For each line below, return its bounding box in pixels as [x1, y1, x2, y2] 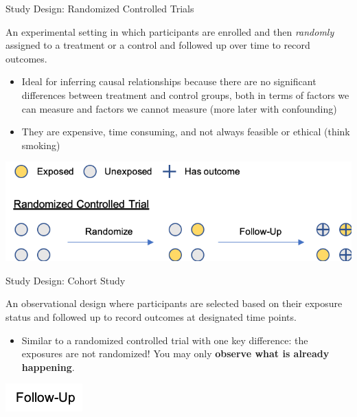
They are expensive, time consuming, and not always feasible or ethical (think [21, 124, 350, 139]
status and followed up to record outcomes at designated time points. [5, 309, 297, 324]
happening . [21, 359, 75, 374]
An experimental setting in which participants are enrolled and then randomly [5, 24, 334, 38]
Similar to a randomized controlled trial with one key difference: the [21, 333, 308, 347]
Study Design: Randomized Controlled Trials [5, 1, 194, 15]
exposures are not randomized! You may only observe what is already [21, 346, 330, 361]
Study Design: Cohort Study [5, 273, 126, 287]
